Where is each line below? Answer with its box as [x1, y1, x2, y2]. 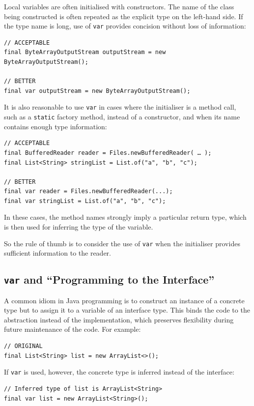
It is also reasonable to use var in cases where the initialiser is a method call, [4, 102, 236, 112]
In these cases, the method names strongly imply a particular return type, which [4, 212, 247, 222]
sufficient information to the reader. [4, 248, 111, 258]
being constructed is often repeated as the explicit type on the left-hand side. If [4, 11, 243, 21]
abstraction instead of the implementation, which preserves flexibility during [4, 314, 234, 324]
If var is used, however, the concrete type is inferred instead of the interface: [4, 367, 234, 377]
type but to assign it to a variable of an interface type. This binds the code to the [4, 305, 250, 315]
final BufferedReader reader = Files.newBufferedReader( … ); [4, 149, 212, 156]
